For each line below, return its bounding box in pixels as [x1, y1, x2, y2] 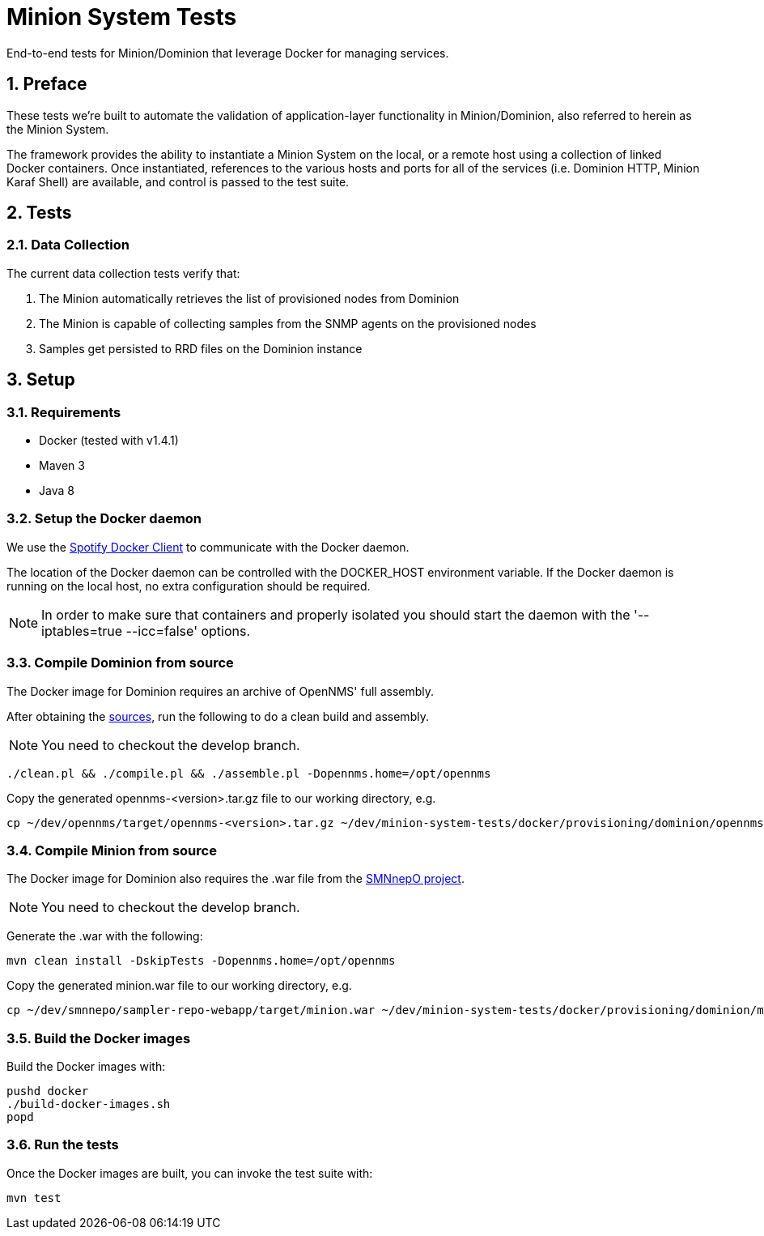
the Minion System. [6, 121, 109, 136]
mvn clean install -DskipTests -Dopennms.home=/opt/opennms [6, 954, 396, 968]
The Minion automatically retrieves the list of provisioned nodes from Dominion [39, 291, 460, 305]
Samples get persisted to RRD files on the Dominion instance [39, 341, 363, 356]
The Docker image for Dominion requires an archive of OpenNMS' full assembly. [6, 684, 435, 698]
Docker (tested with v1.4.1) [39, 433, 179, 448]
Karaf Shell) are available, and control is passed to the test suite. [6, 174, 350, 189]
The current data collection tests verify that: [6, 266, 240, 280]
